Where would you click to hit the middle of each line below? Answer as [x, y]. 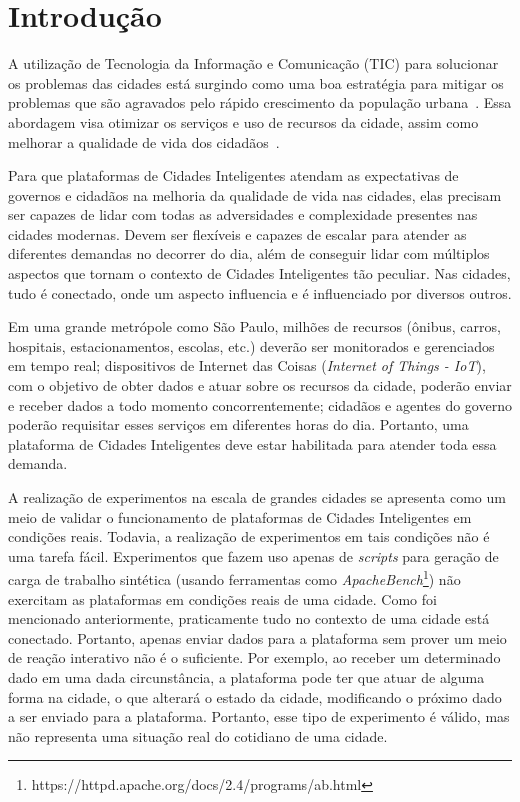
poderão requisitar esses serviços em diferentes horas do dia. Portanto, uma [238, 424]
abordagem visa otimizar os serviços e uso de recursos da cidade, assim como [243, 121]
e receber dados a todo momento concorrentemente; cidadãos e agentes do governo [260, 404]
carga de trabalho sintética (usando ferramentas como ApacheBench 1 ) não [234, 578]
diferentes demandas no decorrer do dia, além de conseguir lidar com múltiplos [249, 253]
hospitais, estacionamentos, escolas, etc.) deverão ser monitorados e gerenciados [251, 345]
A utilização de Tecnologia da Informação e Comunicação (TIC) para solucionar [253, 63]
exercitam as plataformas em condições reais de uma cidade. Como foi [222, 598]
